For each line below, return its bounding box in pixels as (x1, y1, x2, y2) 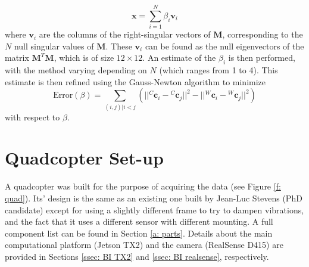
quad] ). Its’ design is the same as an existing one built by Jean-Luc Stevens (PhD (5, 191, 302, 204)
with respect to (5, 110, 60, 123)
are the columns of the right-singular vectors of (39, 28, 211, 41)
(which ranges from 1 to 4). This (159, 64, 278, 76)
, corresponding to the (222, 28, 303, 41)
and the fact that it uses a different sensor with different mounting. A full (5, 215, 273, 228)
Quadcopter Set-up (5, 145, 164, 170)
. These (105, 39, 132, 52)
